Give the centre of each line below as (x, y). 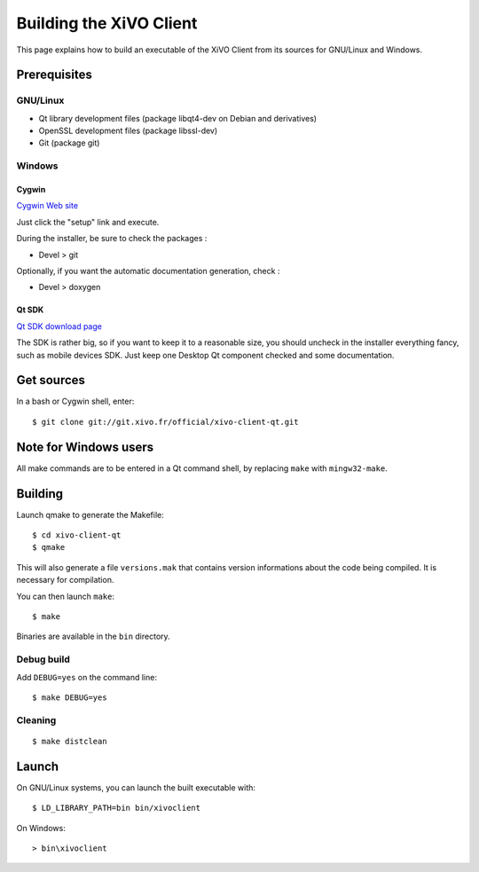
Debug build (43, 659)
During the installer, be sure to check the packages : (112, 239)
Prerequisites (54, 75)
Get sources (51, 380)
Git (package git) (69, 143)
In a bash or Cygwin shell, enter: (75, 401)
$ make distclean (70, 741)
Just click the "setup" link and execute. (88, 222)
